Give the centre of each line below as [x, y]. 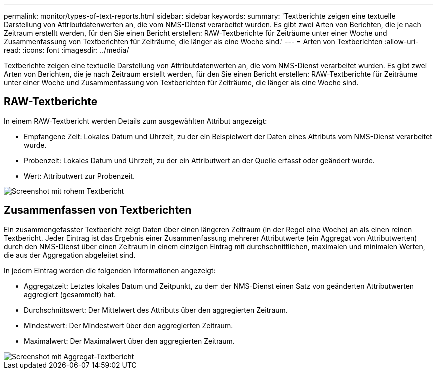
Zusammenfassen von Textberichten [98, 210]
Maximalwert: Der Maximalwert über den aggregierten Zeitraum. [129, 341]
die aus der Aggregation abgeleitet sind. [70, 255]
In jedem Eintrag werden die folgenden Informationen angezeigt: [110, 270]
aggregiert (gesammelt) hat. [70, 294]
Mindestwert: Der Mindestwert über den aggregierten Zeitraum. [129, 325]
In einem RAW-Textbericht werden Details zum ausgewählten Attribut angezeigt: [136, 121]
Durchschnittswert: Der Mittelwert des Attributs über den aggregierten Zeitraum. [156, 310]
